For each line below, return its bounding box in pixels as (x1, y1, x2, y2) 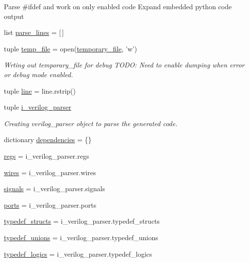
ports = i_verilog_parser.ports (4, 199, 97, 210)
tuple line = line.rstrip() (4, 85, 76, 96)
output (4, 11, 24, 21)
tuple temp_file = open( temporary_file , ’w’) (4, 43, 137, 53)
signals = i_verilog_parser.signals (4, 183, 105, 194)
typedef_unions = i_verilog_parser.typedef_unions (4, 232, 158, 242)
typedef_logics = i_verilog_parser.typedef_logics (4, 248, 152, 259)
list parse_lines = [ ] (4, 27, 64, 37)
